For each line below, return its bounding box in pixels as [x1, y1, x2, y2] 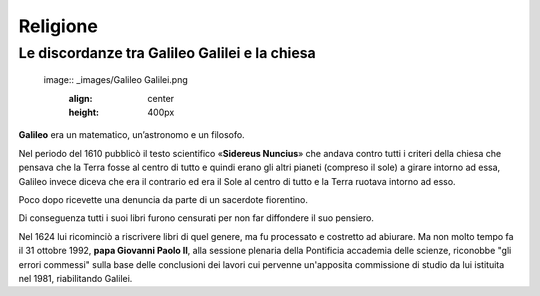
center [147, 92, 175, 104]
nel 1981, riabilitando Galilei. [18, 272, 133, 284]
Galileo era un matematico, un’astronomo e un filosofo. [18, 129, 245, 141]
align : [68, 92, 93, 104]
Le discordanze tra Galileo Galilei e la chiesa [18, 44, 317, 62]
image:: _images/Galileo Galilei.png [43, 74, 189, 86]
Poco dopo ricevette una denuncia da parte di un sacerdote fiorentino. [18, 193, 309, 205]
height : [68, 106, 100, 118]
